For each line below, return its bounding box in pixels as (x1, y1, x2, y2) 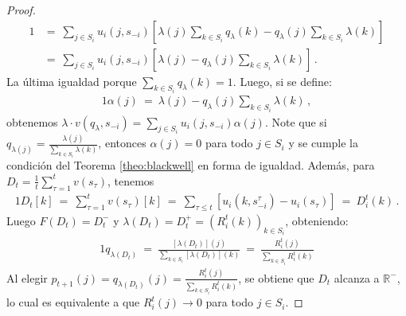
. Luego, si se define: (232, 72, 332, 89)
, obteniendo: (285, 212, 349, 228)
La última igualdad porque (6, 72, 137, 89)
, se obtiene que (238, 269, 314, 286)
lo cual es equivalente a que (6, 294, 140, 310)
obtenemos (6, 113, 58, 130)
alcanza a (334, 269, 380, 286)
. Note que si (264, 113, 327, 130)
